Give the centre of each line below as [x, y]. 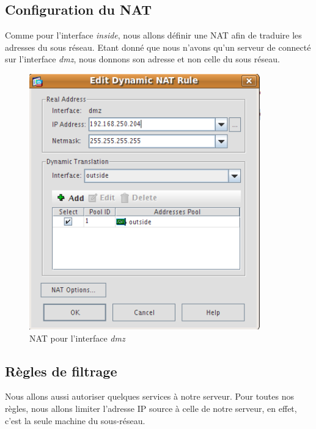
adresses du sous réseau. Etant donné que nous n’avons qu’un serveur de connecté [158, 47]
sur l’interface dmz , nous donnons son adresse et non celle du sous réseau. [142, 59]
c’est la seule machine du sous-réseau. [75, 420]
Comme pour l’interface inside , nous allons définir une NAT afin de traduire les [153, 35]
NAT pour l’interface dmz [77, 338]
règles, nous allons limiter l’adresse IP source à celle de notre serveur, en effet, [151, 409]
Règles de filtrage [61, 371]
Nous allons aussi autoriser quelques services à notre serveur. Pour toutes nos [150, 396]
